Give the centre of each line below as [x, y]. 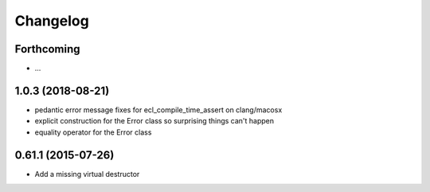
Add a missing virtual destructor [87, 174]
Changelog [52, 21]
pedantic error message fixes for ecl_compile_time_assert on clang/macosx [158, 110]
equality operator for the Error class [93, 132]
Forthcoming [47, 49]
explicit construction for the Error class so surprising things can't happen [154, 121]
